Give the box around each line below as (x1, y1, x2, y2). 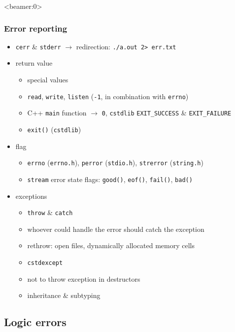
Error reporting (4, 22, 67, 34)
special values (27, 74, 68, 85)
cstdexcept (27, 259, 63, 266)
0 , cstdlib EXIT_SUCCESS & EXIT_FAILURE (101, 108, 232, 118)
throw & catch (27, 207, 73, 218)
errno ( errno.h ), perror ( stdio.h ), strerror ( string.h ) (27, 157, 203, 168)
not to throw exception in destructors (27, 273, 140, 284)
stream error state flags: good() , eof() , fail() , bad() (27, 174, 193, 184)
